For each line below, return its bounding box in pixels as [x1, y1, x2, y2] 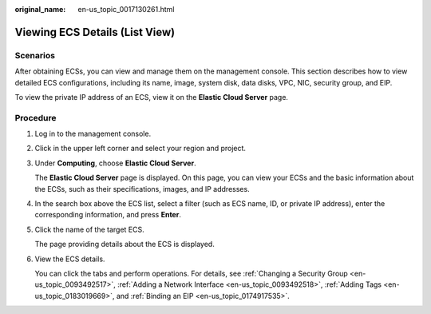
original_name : [14, 5, 66, 14]
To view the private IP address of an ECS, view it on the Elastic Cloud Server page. [14, 92, 289, 101]
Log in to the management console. [34, 129, 152, 139]
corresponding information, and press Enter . [34, 210, 181, 220]
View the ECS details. [34, 254, 105, 264]
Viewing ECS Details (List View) [14, 25, 176, 39]
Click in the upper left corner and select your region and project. [34, 144, 247, 153]
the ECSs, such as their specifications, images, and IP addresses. [34, 184, 251, 193]
